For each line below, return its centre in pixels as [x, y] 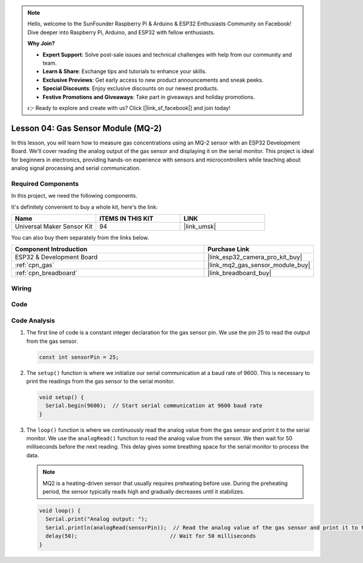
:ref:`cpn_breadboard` [46, 273]
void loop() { [60, 511]
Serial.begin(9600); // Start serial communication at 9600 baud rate [154, 406]
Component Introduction [51, 249]
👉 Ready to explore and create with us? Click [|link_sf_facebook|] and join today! [129, 108]
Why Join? [41, 44]
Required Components [45, 183]
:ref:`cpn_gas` [34, 265]
